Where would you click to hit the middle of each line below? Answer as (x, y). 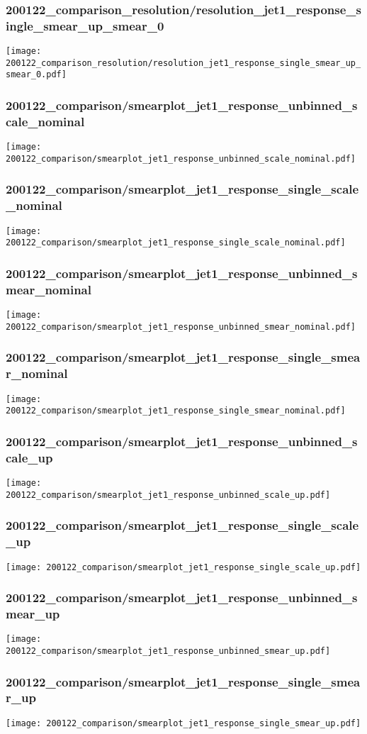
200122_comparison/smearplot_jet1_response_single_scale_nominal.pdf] (176, 243)
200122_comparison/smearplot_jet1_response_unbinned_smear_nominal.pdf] (181, 327)
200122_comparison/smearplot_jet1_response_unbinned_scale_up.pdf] (168, 495)
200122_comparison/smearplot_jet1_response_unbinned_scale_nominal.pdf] (181, 159)
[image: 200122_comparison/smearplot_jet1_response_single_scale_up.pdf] (183, 567)
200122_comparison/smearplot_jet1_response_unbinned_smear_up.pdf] (168, 651)
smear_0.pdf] (36, 75)
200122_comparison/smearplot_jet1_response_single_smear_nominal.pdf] (176, 411)
